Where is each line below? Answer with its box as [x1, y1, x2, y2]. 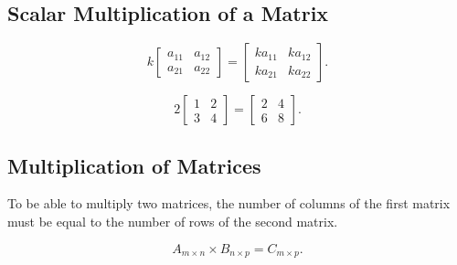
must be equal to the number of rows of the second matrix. [7, 212, 338, 230]
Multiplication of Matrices [7, 151, 261, 179]
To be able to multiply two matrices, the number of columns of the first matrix [7, 194, 451, 213]
